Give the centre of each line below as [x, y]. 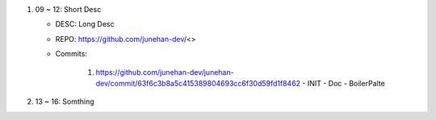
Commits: [71, 54]
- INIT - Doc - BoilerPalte [344, 83]
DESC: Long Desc [85, 24]
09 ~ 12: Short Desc [68, 9]
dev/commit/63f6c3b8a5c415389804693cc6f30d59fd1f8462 [198, 83]
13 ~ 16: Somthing [65, 101]
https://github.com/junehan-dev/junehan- [165, 72]
